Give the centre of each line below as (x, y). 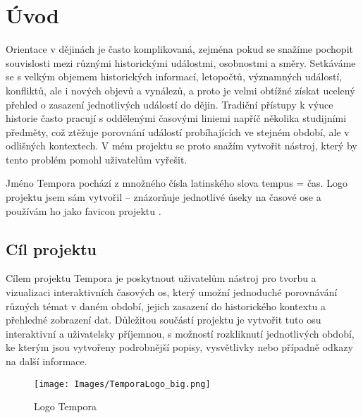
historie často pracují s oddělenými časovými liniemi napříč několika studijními (176, 118)
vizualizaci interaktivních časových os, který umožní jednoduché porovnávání (172, 292)
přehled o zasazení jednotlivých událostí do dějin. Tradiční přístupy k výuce (170, 104)
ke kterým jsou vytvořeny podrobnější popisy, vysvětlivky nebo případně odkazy (179, 347)
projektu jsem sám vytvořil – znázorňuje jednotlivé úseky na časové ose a (164, 197)
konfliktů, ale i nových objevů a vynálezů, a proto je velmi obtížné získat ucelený (180, 90)
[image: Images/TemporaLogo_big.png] (122, 384)
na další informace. (47, 361)
